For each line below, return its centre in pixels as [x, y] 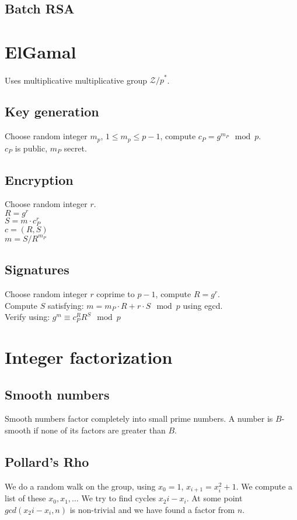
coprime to [116, 294]
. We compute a [264, 486]
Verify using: [27, 317]
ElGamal [41, 51]
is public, [31, 148]
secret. [75, 148]
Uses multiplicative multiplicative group [76, 80]
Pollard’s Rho [47, 462]
